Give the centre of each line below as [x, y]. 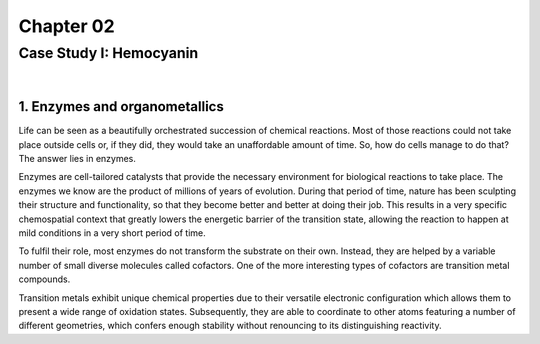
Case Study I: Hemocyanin [108, 53]
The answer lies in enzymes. [77, 159]
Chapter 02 [66, 26]
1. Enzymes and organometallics [121, 106]
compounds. [44, 279]
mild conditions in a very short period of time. [112, 233]
